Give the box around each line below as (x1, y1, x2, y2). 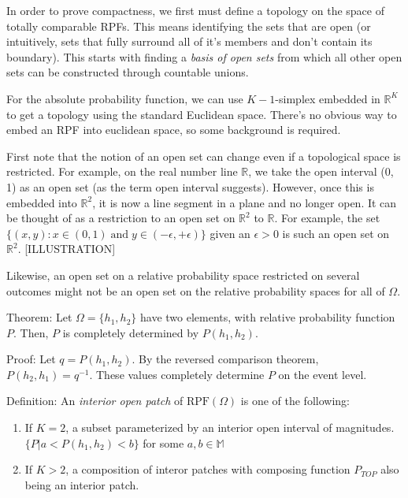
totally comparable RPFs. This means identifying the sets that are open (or (6, 17, 371, 34)
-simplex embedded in (275, 90, 380, 106)
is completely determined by (62, 324, 199, 340)
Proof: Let (6, 351, 56, 367)
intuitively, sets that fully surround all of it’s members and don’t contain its (6, 33, 373, 50)
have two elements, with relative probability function (140, 309, 395, 325)
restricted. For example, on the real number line (6, 163, 238, 180)
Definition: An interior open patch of (6, 392, 184, 409)
